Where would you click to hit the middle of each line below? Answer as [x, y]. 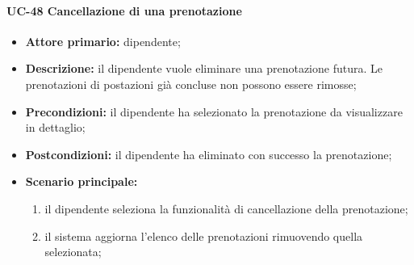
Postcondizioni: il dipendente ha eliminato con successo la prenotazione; [209, 154]
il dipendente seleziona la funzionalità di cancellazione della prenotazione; [226, 208]
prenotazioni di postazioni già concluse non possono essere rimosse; [191, 84]
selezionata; [73, 252]
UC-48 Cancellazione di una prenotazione [124, 10]
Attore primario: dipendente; [103, 41]
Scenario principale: [82, 181]
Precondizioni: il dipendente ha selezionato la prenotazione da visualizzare [214, 111]
